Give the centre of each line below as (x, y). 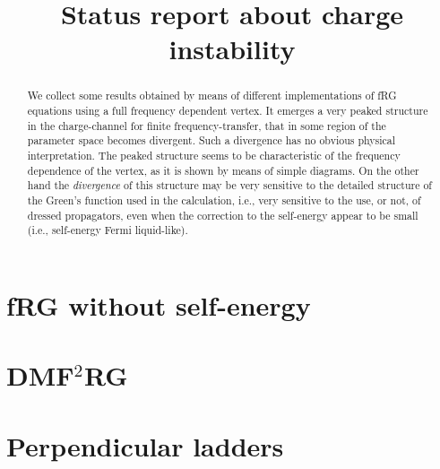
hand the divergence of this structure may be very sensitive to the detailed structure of (230, 185)
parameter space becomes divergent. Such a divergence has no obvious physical (211, 140)
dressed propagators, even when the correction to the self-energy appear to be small (223, 215)
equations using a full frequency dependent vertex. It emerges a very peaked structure (228, 111)
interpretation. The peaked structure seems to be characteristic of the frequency (214, 155)
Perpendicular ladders (145, 445)
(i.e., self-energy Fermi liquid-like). (108, 230)
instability (232, 49)
